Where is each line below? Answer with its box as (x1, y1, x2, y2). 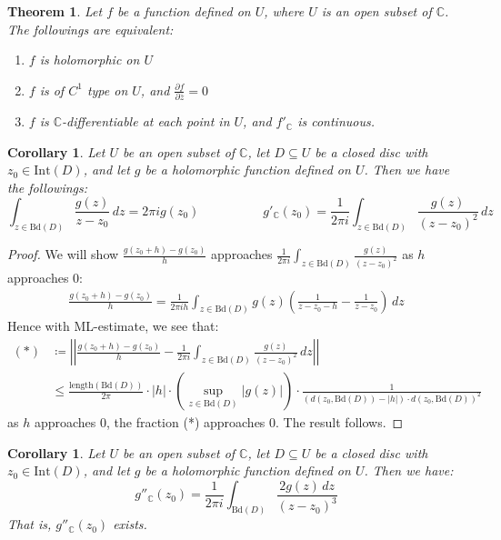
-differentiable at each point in (62, 112, 230, 131)
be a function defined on (117, 2, 251, 20)
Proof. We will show (7, 245, 119, 264)
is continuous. (297, 112, 375, 131)
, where (264, 2, 305, 20)
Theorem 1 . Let (7, 2, 103, 20)
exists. (113, 515, 147, 534)
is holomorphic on (39, 50, 140, 69)
